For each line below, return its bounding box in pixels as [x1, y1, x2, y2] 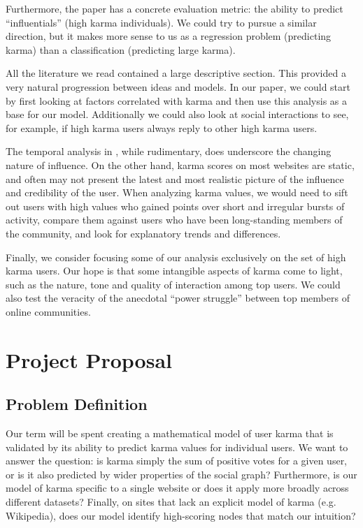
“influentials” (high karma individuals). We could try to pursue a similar [6, 15, 317, 29]
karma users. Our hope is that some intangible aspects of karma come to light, [6, 263, 343, 278]
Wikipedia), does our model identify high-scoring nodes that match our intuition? [6, 508, 356, 522]
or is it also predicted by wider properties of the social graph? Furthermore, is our [6, 467, 357, 481]
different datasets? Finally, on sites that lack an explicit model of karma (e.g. [6, 494, 336, 509]
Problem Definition [6, 393, 148, 415]
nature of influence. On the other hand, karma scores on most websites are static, [6, 157, 355, 172]
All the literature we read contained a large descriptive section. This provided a [6, 66, 346, 80]
